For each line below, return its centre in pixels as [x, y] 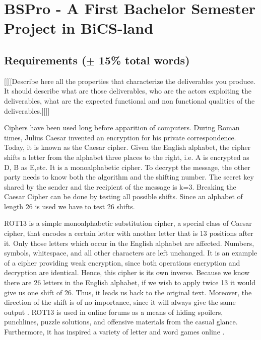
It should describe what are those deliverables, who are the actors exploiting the [128, 91]
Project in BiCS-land [79, 28]
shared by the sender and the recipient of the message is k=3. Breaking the [120, 186]
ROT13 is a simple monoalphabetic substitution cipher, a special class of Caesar [128, 223]
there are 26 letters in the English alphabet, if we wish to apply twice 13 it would [130, 282]
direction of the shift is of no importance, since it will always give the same [120, 302]
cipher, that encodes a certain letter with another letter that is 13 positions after [129, 233]
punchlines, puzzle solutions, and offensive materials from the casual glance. [121, 322]
